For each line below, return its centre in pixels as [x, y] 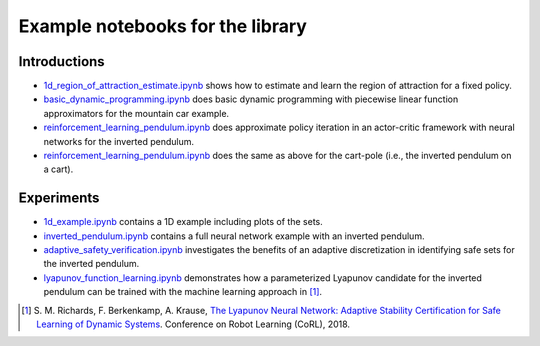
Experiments [59, 198]
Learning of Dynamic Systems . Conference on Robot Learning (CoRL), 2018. [193, 324]
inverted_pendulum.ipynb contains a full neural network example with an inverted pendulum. [234, 236]
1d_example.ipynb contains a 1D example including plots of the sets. [183, 222]
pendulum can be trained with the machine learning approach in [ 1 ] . [183, 292]
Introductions [61, 61]
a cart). [58, 169]
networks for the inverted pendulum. [119, 141]
